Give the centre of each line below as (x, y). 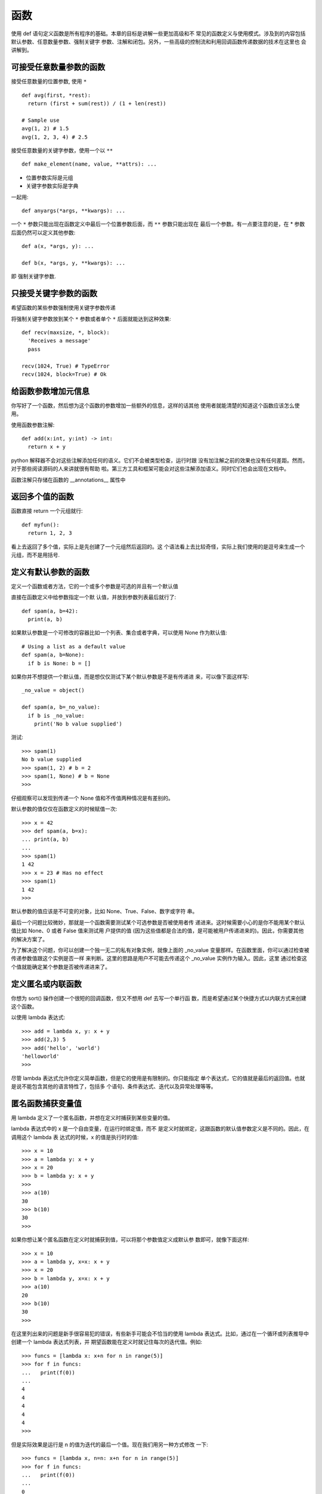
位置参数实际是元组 (49, 177)
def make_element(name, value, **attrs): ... (89, 164)
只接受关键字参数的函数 (54, 294)
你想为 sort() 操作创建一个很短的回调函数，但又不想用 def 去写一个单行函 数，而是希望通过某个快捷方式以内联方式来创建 (159, 998)
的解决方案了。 (29, 939)
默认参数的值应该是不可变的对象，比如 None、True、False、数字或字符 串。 (104, 911)
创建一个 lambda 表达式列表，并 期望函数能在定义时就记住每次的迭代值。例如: (107, 1342)
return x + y (47, 447)
